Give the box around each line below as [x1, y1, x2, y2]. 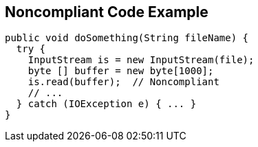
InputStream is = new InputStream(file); [28, 54, 255, 66]
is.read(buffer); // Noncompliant [28, 76, 219, 88]
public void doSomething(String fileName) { [5, 32, 249, 44]
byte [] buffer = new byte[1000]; [28, 65, 214, 77]
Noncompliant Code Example [5, 3, 208, 21]
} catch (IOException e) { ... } [16, 98, 197, 110]
